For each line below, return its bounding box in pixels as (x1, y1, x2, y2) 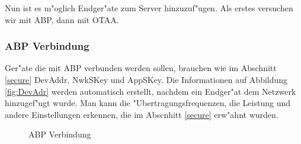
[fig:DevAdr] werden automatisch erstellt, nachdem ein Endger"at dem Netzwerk (5, 85, 296, 97)
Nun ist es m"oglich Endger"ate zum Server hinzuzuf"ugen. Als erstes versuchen (5, 2, 293, 14)
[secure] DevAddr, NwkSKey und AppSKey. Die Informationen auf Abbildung (5, 73, 288, 85)
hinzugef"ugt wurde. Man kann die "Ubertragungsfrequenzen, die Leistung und (5, 97, 291, 109)
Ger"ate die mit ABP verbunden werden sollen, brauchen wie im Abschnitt (5, 62, 277, 74)
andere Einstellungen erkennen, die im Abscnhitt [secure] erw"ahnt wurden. (5, 108, 278, 120)
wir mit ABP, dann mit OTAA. (5, 13, 119, 25)
